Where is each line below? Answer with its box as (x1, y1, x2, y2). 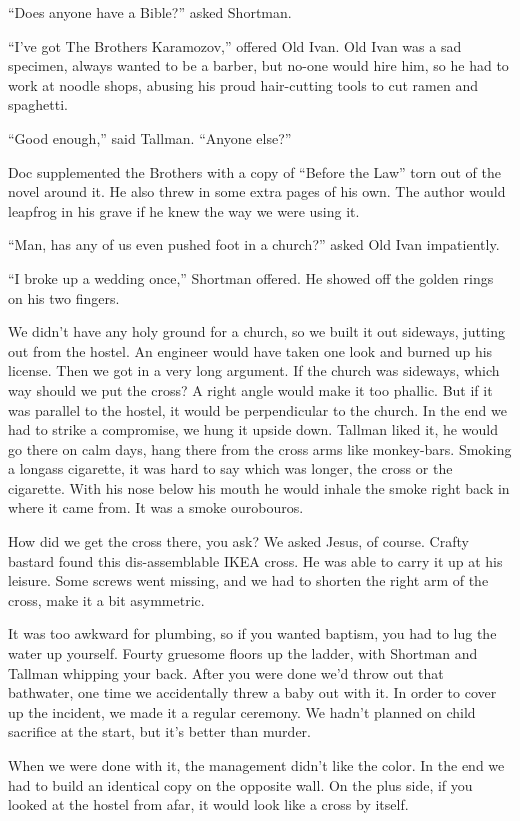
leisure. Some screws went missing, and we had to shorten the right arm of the (8, 570, 489, 591)
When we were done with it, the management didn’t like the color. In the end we (8, 755, 505, 775)
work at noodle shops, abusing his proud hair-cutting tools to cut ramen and (8, 74, 478, 95)
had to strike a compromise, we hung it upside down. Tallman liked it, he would (8, 419, 498, 440)
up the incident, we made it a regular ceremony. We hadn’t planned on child (8, 701, 476, 722)
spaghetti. (8, 94, 68, 115)
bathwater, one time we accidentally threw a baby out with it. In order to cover (8, 682, 497, 703)
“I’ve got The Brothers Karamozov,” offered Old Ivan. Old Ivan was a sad (8, 35, 462, 56)
